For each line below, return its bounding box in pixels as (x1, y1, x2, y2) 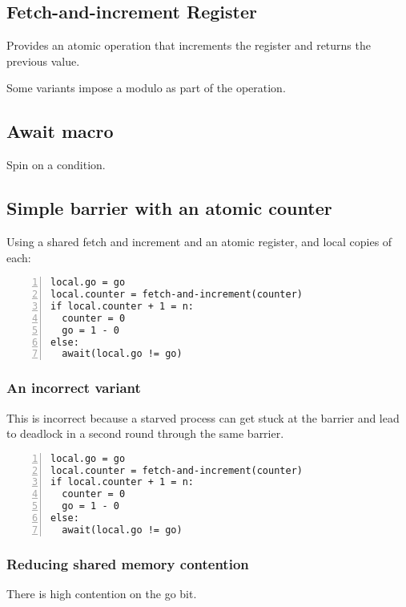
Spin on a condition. (6, 156, 106, 173)
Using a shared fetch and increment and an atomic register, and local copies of (6, 233, 392, 249)
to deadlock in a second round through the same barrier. (6, 425, 284, 442)
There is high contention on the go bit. (6, 585, 197, 602)
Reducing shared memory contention (6, 553, 249, 573)
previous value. (6, 52, 80, 69)
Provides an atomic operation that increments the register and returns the (6, 37, 371, 54)
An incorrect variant (6, 378, 141, 398)
